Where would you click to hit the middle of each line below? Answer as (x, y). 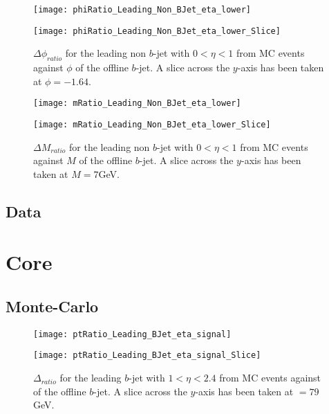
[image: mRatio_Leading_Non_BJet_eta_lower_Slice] (152, 124)
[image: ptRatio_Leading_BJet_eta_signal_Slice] (147, 355)
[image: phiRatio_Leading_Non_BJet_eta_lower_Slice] (157, 31)
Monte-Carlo (52, 306)
